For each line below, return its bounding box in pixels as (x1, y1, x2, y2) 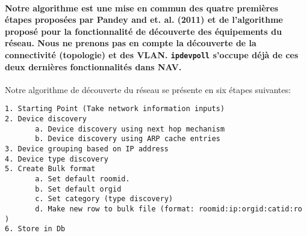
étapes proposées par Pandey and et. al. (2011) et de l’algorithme (5, 13, 283, 26)
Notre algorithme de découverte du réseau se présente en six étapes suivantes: (5, 83, 291, 95)
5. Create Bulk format (5, 165, 96, 174)
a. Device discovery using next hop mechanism (35, 124, 225, 133)
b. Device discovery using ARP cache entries (35, 135, 220, 144)
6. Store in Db (5, 225, 66, 234)
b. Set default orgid (35, 184, 122, 193)
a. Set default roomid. (35, 175, 130, 184)
